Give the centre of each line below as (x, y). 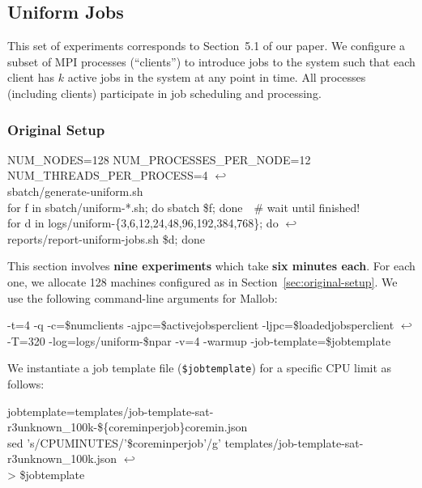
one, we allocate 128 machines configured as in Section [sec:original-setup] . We (202, 281)
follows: (26, 383)
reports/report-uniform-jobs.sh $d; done (106, 238)
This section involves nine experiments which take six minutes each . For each (211, 266)
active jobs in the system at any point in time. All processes (217, 77)
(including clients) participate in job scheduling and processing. (164, 93)
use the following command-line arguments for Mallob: (143, 297)
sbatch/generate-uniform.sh (75, 191)
